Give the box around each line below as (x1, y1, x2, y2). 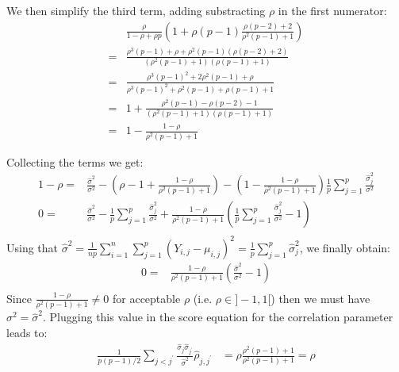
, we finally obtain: (299, 239, 390, 255)
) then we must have (270, 290, 370, 306)
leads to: (6, 324, 48, 340)
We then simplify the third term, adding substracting (6, 2, 266, 18)
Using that (6, 239, 59, 255)
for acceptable (113, 290, 181, 306)
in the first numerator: (278, 2, 387, 18)
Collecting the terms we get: (6, 153, 144, 170)
